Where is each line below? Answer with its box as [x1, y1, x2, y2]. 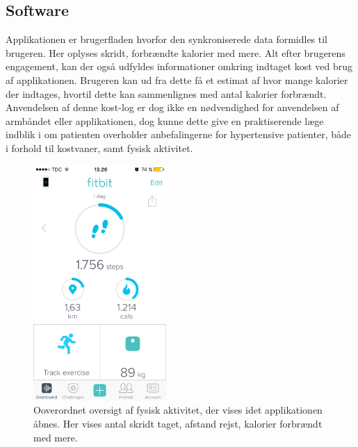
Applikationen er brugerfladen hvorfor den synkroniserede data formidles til [6, 32, 328, 47]
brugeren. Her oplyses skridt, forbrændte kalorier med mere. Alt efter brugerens [6, 45, 345, 60]
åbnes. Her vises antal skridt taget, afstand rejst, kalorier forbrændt [33, 416, 323, 430]
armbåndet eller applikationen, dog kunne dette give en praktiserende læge [6, 113, 324, 128]
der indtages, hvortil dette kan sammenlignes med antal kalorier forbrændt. [6, 86, 327, 101]
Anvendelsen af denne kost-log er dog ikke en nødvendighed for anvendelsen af [6, 100, 339, 115]
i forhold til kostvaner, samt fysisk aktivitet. [6, 140, 193, 155]
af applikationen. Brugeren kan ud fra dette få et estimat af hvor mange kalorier [6, 72, 348, 87]
